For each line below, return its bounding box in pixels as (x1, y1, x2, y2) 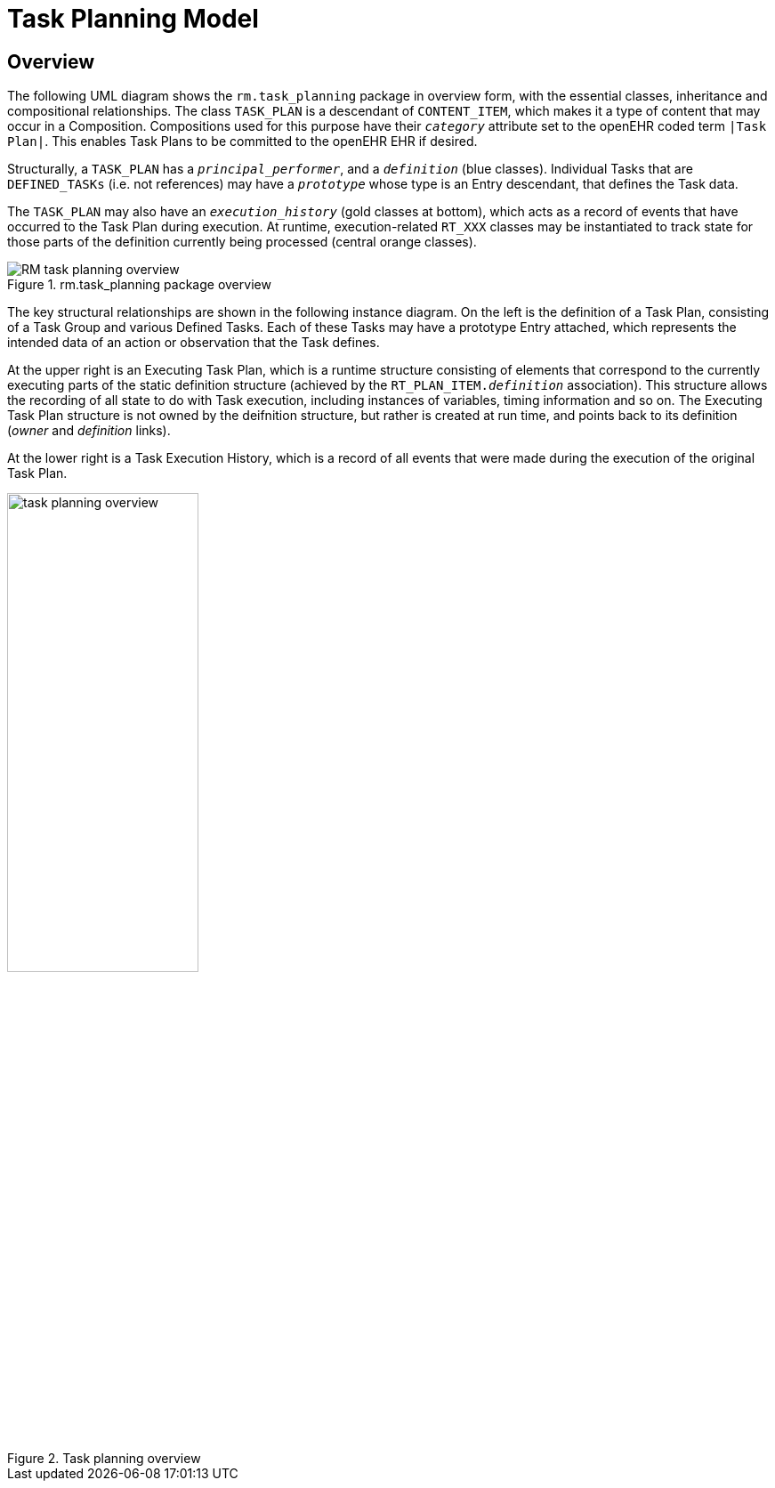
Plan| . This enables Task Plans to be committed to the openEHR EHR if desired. (7, 133, 478, 150)
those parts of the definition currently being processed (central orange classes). (7, 234, 477, 250)
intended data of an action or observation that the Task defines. (7, 335, 380, 351)
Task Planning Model (7, 4, 259, 34)
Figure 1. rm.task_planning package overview (7, 277, 271, 293)
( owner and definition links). (7, 423, 171, 439)
